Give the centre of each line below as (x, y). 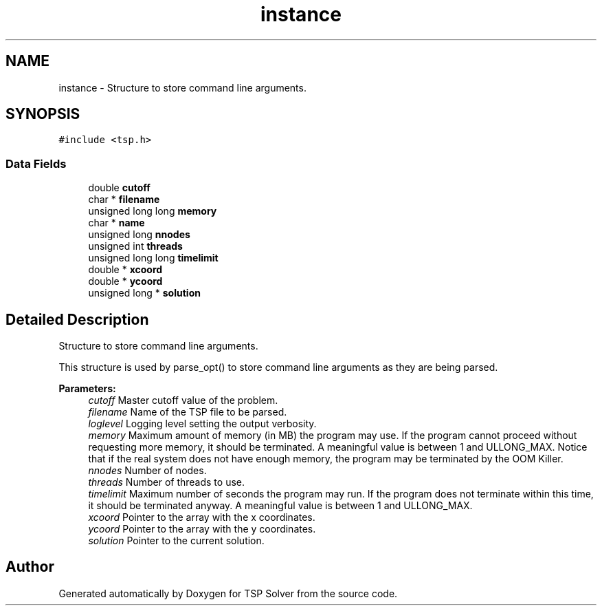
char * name (116, 223)
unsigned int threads (135, 246)
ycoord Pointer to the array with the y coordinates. (202, 529)
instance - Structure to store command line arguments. (182, 87)
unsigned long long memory (153, 211)
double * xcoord (125, 270)
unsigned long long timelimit (153, 258)
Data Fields (36, 163)
